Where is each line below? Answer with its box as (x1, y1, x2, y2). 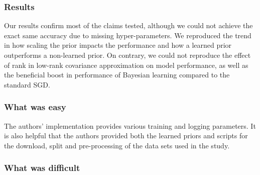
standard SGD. (4, 79, 50, 90)
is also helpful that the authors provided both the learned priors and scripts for (4, 130, 248, 141)
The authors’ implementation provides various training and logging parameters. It (4, 120, 256, 131)
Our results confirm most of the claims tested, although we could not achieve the (4, 20, 253, 31)
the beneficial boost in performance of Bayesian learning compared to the (4, 69, 230, 80)
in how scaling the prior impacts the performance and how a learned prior (4, 40, 232, 50)
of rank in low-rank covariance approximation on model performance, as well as (4, 59, 248, 70)
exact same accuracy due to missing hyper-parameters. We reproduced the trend (4, 30, 251, 40)
